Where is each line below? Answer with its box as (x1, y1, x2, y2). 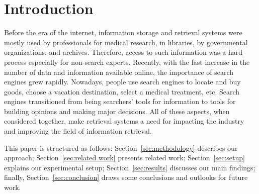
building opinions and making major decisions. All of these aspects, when (4, 106, 230, 116)
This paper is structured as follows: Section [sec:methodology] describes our (4, 142, 238, 153)
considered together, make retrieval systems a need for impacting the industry (4, 116, 244, 126)
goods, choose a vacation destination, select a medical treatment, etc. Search (4, 86, 240, 96)
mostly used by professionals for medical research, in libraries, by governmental (4, 37, 248, 47)
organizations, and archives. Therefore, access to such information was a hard (4, 47, 242, 57)
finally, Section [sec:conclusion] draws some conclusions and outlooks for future (4, 172, 248, 182)
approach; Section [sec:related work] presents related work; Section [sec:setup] (4, 152, 245, 163)
